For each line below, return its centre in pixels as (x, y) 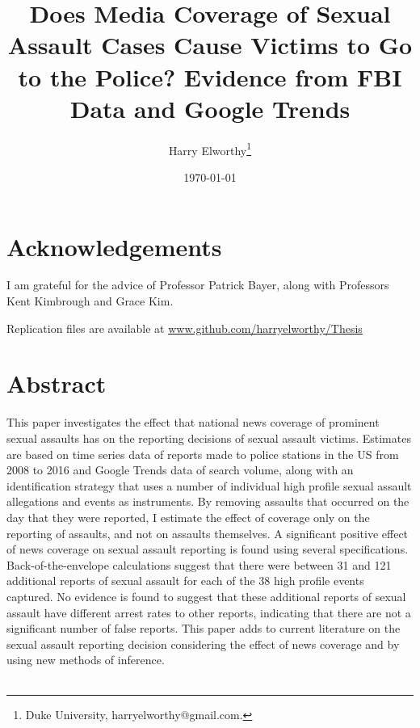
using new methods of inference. (86, 660)
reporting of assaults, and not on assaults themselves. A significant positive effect (208, 533)
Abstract (57, 383)
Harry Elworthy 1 (210, 149)
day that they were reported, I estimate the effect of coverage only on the (188, 517)
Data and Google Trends (210, 108)
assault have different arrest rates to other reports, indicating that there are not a (209, 612)
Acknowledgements (114, 246)
